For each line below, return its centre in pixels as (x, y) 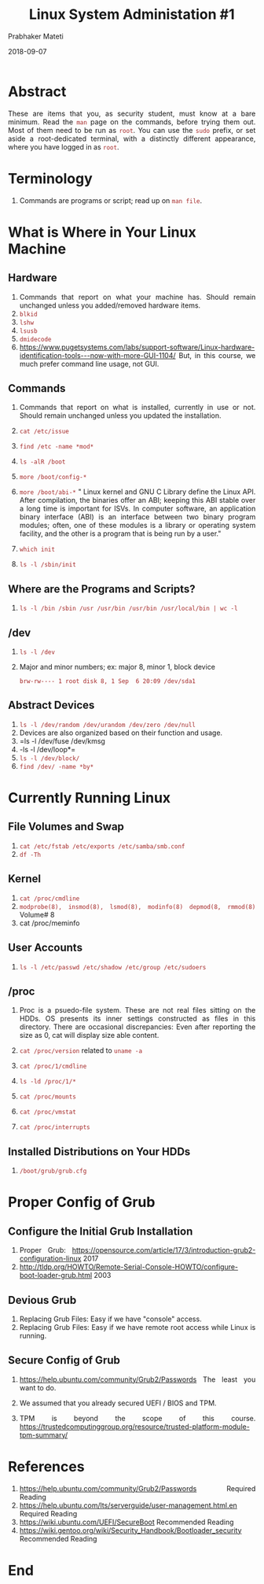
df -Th (30, 855)
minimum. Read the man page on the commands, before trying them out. (132, 122)
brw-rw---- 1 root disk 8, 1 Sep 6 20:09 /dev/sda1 (107, 681)
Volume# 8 (37, 914)
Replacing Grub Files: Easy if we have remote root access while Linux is (137, 1327)
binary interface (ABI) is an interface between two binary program (137, 517)
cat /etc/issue (44, 432)
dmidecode (35, 339)
